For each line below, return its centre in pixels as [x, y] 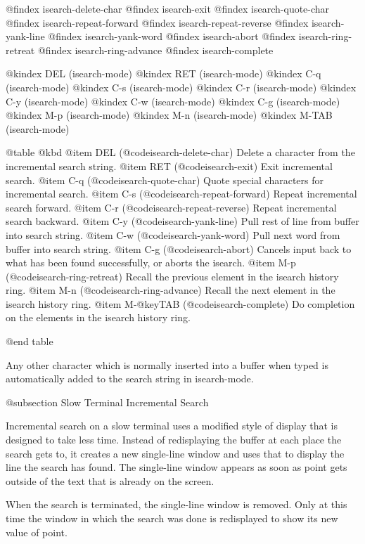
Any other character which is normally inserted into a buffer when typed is [167, 364]
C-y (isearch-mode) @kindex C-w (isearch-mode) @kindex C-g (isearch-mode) [173, 101]
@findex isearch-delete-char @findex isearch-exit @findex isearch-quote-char [168, 8]
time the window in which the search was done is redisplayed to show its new [172, 518]
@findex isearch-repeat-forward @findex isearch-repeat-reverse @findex [157, 22]
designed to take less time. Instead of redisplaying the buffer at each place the [174, 440]
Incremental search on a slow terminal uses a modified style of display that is [172, 426]
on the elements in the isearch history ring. [98, 317]
